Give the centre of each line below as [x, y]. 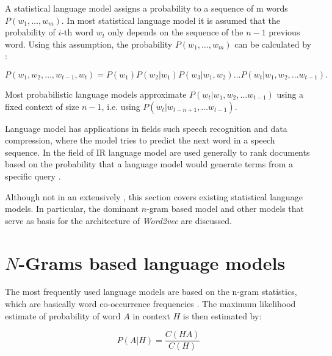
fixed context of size [42, 106]
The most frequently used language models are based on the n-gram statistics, [151, 292]
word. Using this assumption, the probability [89, 44]
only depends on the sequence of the [175, 32]
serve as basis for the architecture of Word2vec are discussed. [118, 220]
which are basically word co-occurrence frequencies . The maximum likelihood [150, 304]
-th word [77, 32]
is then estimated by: [222, 315]
